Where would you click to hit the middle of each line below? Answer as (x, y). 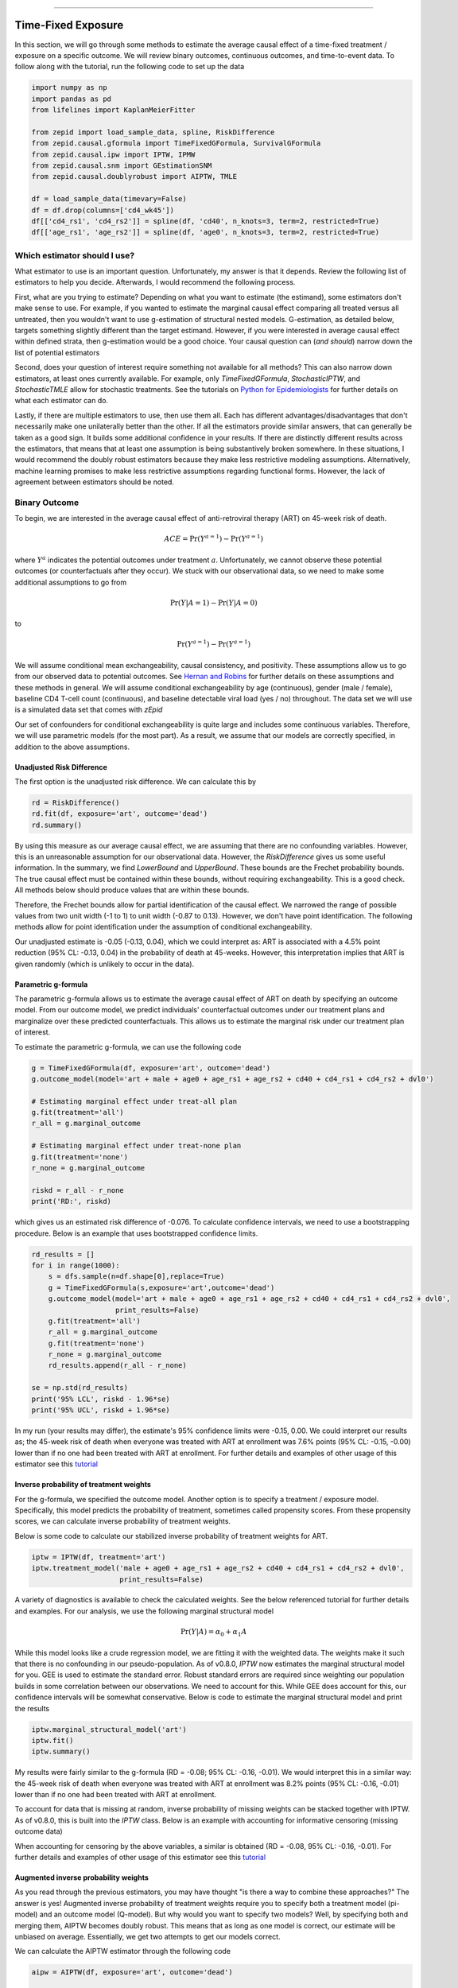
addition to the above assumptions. (72, 747)
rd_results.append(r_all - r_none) (117, 1365)
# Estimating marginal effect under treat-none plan (136, 1146)
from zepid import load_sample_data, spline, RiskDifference (153, 132)
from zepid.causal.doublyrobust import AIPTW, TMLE (134, 177)
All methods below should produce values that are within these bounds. (132, 890)
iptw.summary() (61, 1752)
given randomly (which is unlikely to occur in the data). (105, 964)
